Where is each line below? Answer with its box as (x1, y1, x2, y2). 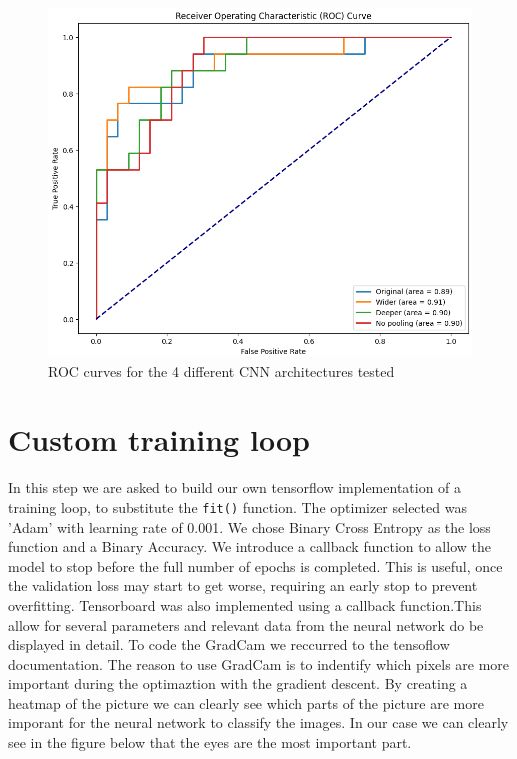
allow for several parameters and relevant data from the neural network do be (8, 614, 484, 635)
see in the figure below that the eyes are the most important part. (8, 732, 412, 753)
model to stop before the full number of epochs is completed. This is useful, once (8, 555, 503, 576)
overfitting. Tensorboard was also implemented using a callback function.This (8, 594, 482, 615)
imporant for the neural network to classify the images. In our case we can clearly (8, 712, 509, 733)
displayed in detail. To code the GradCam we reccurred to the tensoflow (8, 634, 450, 655)
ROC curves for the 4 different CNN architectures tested (48, 360, 395, 381)
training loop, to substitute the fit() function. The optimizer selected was (8, 496, 467, 517)
